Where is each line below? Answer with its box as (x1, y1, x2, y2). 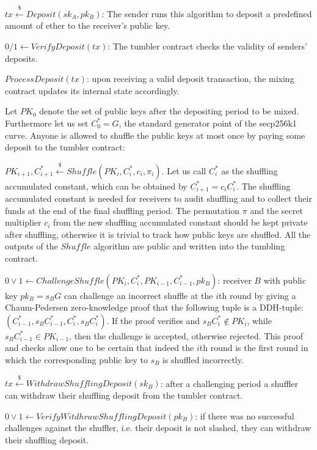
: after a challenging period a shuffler (160, 377, 299, 389)
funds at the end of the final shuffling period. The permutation (5, 204, 240, 216)
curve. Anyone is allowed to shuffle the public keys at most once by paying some (5, 128, 305, 141)
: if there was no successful (195, 409, 294, 422)
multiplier (5, 216, 42, 229)
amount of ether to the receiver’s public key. (5, 19, 170, 32)
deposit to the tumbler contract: (5, 141, 125, 153)
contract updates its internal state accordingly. (5, 84, 180, 97)
